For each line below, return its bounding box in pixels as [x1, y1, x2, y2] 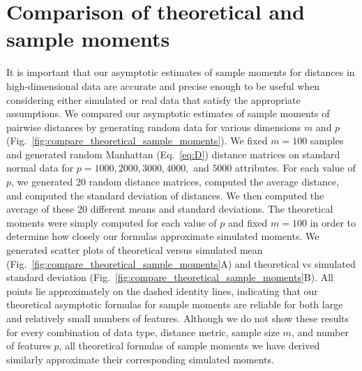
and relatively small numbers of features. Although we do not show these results [6, 311, 349, 325]
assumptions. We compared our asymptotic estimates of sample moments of [6, 106, 330, 121]
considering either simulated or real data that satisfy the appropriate [6, 92, 301, 107]
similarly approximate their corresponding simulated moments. [6, 351, 274, 366]
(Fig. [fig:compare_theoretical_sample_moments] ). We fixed [6, 133, 268, 148]
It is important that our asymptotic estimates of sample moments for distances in [6, 65, 355, 79]
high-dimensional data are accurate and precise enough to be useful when [6, 78, 320, 93]
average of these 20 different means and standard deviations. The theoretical [6, 202, 333, 216]
